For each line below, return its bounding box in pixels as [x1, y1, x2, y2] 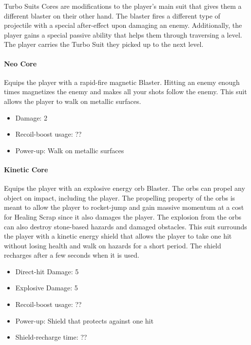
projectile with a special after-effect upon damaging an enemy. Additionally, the [4, 20, 242, 30]
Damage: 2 [15, 112, 47, 122]
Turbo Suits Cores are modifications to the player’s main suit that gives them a [4, 1, 242, 11]
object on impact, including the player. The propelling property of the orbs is [4, 192, 235, 203]
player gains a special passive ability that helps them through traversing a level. [4, 29, 242, 40]
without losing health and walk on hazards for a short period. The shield [4, 240, 221, 250]
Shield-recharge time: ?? [15, 332, 87, 342]
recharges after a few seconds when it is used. [4, 250, 139, 260]
